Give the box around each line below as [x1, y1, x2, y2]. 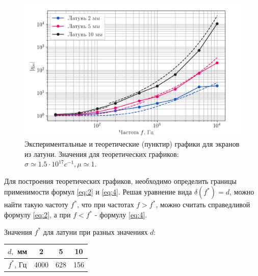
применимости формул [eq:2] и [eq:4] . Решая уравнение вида [4, 186, 192, 197]
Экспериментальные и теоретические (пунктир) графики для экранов [24, 139, 240, 149]
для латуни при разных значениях [43, 226, 148, 237]
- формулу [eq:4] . [94, 209, 147, 219]
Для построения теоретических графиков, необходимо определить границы [4, 175, 237, 186]
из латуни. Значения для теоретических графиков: [24, 148, 179, 159]
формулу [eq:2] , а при [4, 209, 71, 219]
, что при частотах [77, 199, 134, 210]
